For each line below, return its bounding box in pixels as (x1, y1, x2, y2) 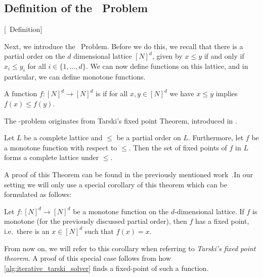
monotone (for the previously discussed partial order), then (4, 216, 187, 226)
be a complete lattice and (24, 132, 103, 143)
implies (215, 88, 238, 99)
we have (169, 88, 194, 99)
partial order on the (4, 51, 65, 61)
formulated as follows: (4, 189, 72, 200)
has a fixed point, (195, 216, 249, 226)
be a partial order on (116, 132, 181, 143)
